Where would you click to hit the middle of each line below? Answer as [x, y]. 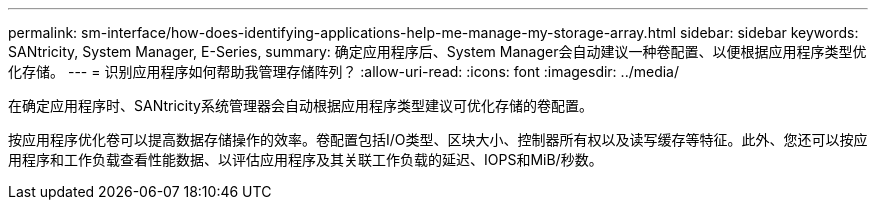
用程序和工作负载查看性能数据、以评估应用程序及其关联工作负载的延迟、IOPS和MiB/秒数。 [305, 159]
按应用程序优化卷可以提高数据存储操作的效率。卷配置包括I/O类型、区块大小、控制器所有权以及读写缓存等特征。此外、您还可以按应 [438, 139]
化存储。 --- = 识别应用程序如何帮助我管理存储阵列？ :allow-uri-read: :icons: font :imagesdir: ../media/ [344, 71]
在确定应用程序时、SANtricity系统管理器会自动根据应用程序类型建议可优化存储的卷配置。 [300, 105]
